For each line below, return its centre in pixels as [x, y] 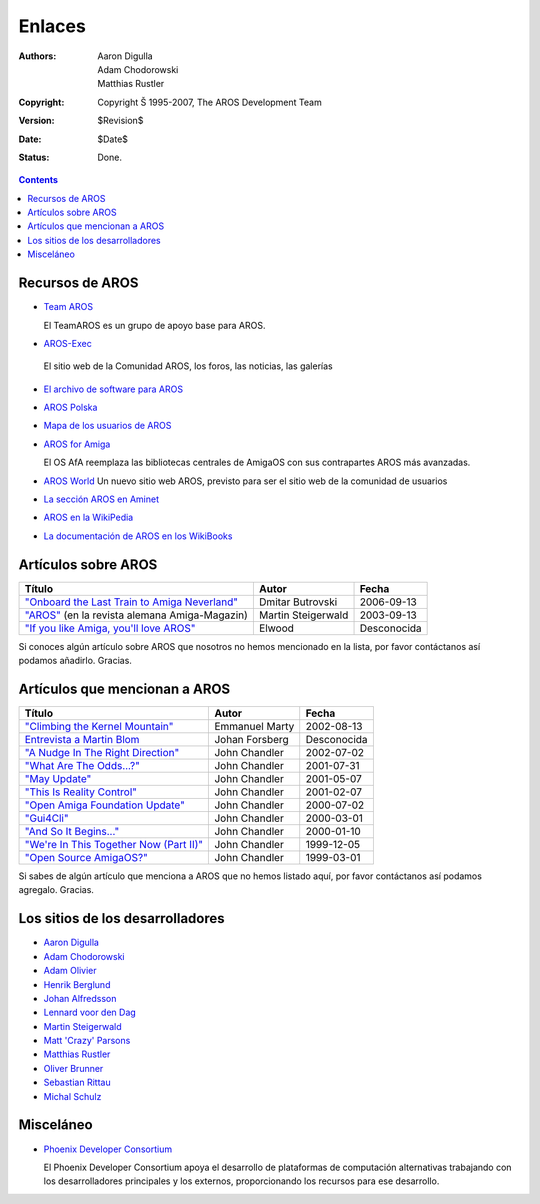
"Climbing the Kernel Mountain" [99, 727]
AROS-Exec [67, 343]
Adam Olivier [70, 971]
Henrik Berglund [77, 984]
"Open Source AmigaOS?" [86, 858]
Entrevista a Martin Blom [82, 740]
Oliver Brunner [73, 1068]
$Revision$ [120, 121]
